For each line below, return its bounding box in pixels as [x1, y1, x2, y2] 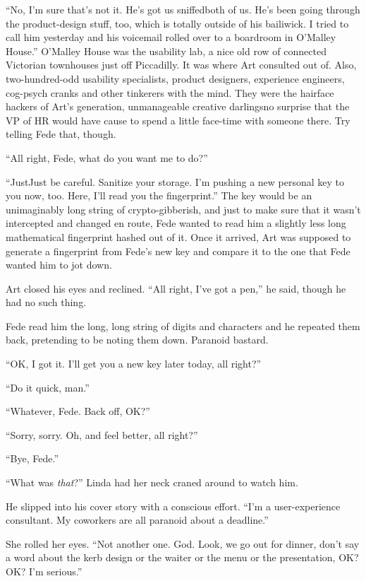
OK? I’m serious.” [6, 564, 83, 578]
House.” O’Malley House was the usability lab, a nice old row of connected [6, 43, 327, 58]
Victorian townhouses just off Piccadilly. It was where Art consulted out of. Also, [6, 57, 357, 72]
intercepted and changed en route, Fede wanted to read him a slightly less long [6, 216, 346, 230]
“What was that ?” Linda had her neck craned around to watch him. [6, 475, 298, 490]
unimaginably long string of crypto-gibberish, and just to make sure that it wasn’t [6, 201, 361, 216]
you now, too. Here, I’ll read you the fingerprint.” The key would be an [6, 188, 312, 203]
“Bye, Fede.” [6, 451, 59, 466]
